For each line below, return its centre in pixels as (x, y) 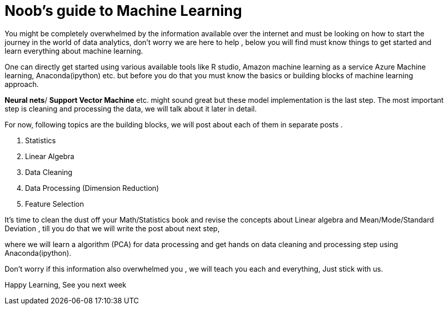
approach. (22, 84)
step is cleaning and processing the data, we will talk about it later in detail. (131, 108)
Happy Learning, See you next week (66, 284)
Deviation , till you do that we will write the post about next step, (112, 228)
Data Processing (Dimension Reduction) (92, 188)
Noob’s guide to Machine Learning (123, 11)
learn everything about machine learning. (74, 51)
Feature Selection (55, 204)
